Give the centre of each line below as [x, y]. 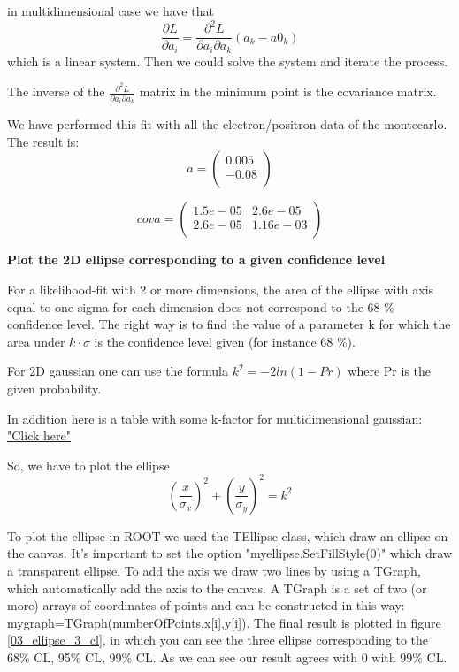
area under [36, 341]
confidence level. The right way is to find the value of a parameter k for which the [229, 324]
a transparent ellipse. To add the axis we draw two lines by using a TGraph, [214, 571]
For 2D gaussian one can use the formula [118, 371]
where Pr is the [390, 371]
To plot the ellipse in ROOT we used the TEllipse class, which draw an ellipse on [228, 535]
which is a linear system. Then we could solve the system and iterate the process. [228, 61]
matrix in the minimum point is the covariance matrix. [288, 92]
